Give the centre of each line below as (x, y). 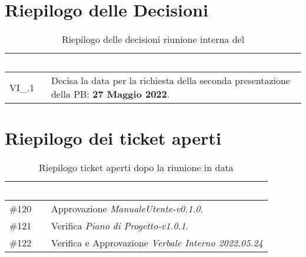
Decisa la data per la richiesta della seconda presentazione (170, 81)
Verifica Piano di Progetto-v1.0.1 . (119, 226)
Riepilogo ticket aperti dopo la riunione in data (136, 168)
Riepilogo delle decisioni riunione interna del (153, 39)
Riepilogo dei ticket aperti (113, 138)
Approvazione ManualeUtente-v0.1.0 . (127, 209)
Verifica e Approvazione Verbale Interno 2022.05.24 (157, 243)
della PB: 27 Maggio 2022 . (110, 94)
